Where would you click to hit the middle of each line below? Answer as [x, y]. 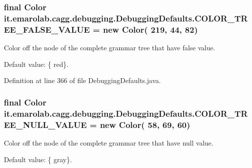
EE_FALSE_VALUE [47, 29]
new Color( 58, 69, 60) [145, 124]
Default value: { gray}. [38, 159]
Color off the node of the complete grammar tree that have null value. [109, 142]
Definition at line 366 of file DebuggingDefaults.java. [83, 80]
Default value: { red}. [36, 64]
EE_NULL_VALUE [45, 124]
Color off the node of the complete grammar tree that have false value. [110, 48]
